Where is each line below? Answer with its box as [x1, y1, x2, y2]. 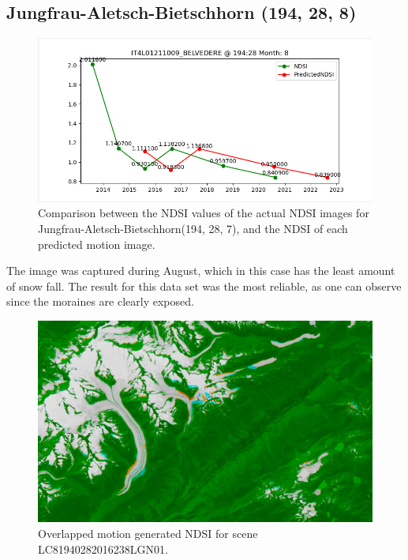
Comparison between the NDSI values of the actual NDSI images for [38, 205, 369, 221]
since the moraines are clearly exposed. [6, 293, 194, 310]
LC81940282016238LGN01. [38, 540, 168, 557]
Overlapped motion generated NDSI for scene [38, 525, 258, 542]
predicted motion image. [38, 235, 155, 252]
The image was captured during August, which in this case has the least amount [6, 262, 395, 279]
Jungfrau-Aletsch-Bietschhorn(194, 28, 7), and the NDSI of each [38, 220, 348, 237]
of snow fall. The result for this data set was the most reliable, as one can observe [6, 277, 402, 294]
